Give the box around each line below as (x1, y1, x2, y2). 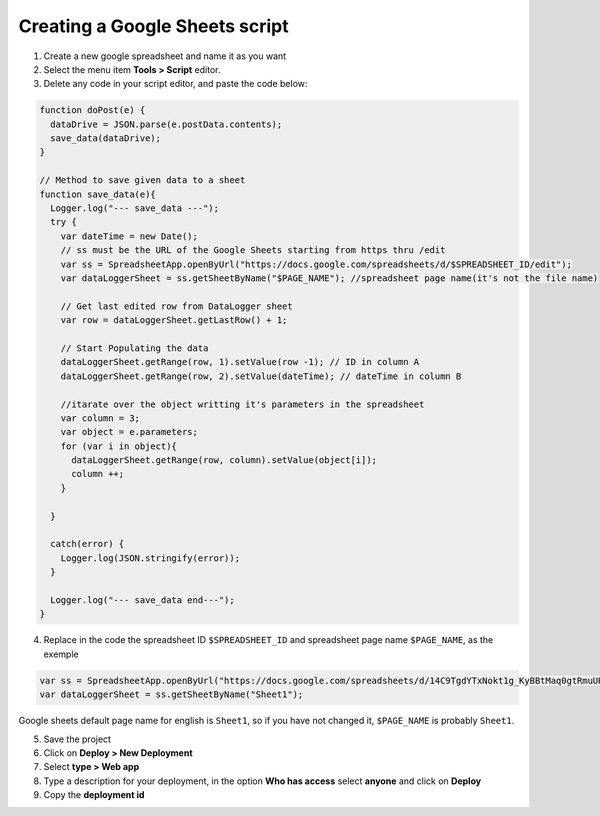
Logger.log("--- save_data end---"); (50, 594, 235, 605)
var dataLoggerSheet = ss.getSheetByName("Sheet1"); (39, 689, 304, 700)
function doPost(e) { (39, 105, 146, 116)
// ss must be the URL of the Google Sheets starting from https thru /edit (60, 245, 446, 256)
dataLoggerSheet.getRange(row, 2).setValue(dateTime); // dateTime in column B (60, 370, 462, 382)
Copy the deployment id (43, 789, 145, 801)
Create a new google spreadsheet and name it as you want (43, 50, 287, 62)
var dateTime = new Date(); (60, 230, 199, 242)
